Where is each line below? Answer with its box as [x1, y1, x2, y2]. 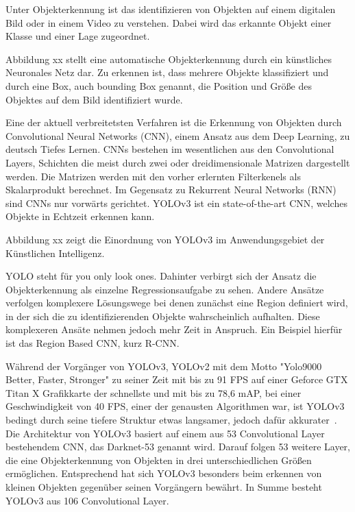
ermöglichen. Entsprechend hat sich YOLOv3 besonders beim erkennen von [5, 466, 322, 480]
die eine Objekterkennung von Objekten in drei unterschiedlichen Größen [5, 452, 312, 467]
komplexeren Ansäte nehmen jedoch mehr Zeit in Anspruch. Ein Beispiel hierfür [5, 322, 343, 337]
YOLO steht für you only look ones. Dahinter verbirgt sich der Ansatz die [5, 269, 317, 283]
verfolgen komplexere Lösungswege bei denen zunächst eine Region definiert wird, [5, 295, 348, 310]
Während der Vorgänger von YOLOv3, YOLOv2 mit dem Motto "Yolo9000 [5, 358, 322, 373]
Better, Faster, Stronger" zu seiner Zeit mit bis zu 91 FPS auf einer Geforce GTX [5, 372, 348, 387]
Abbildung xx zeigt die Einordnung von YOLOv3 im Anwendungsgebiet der [5, 232, 325, 246]
